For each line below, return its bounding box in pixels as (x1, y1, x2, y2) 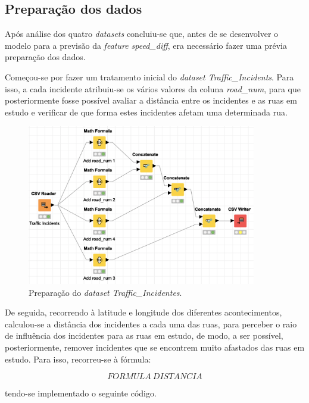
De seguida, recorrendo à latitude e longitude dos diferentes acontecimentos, (5, 306, 282, 318)
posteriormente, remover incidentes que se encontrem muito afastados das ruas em (5, 340, 305, 353)
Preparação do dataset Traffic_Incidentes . (29, 286, 182, 298)
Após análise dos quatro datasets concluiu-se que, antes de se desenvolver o (5, 27, 279, 40)
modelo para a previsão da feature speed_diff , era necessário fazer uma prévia (5, 39, 287, 51)
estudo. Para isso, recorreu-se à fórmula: (5, 352, 151, 365)
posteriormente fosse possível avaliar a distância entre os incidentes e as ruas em (5, 94, 297, 107)
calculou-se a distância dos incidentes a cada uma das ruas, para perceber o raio (5, 317, 297, 330)
